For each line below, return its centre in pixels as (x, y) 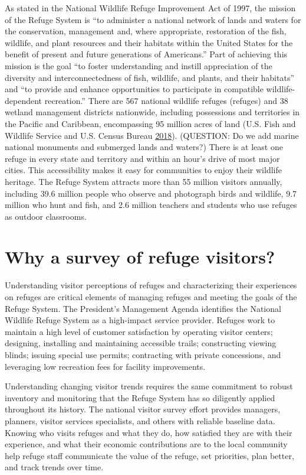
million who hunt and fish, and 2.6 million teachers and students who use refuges (151, 205)
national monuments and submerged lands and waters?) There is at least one (144, 147)
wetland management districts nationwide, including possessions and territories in (152, 112)
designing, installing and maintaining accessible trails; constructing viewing (141, 343)
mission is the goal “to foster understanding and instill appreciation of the (139, 65)
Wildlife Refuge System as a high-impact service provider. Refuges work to (140, 320)
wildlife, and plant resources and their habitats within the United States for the (149, 42)
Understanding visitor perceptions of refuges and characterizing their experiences (151, 285)
